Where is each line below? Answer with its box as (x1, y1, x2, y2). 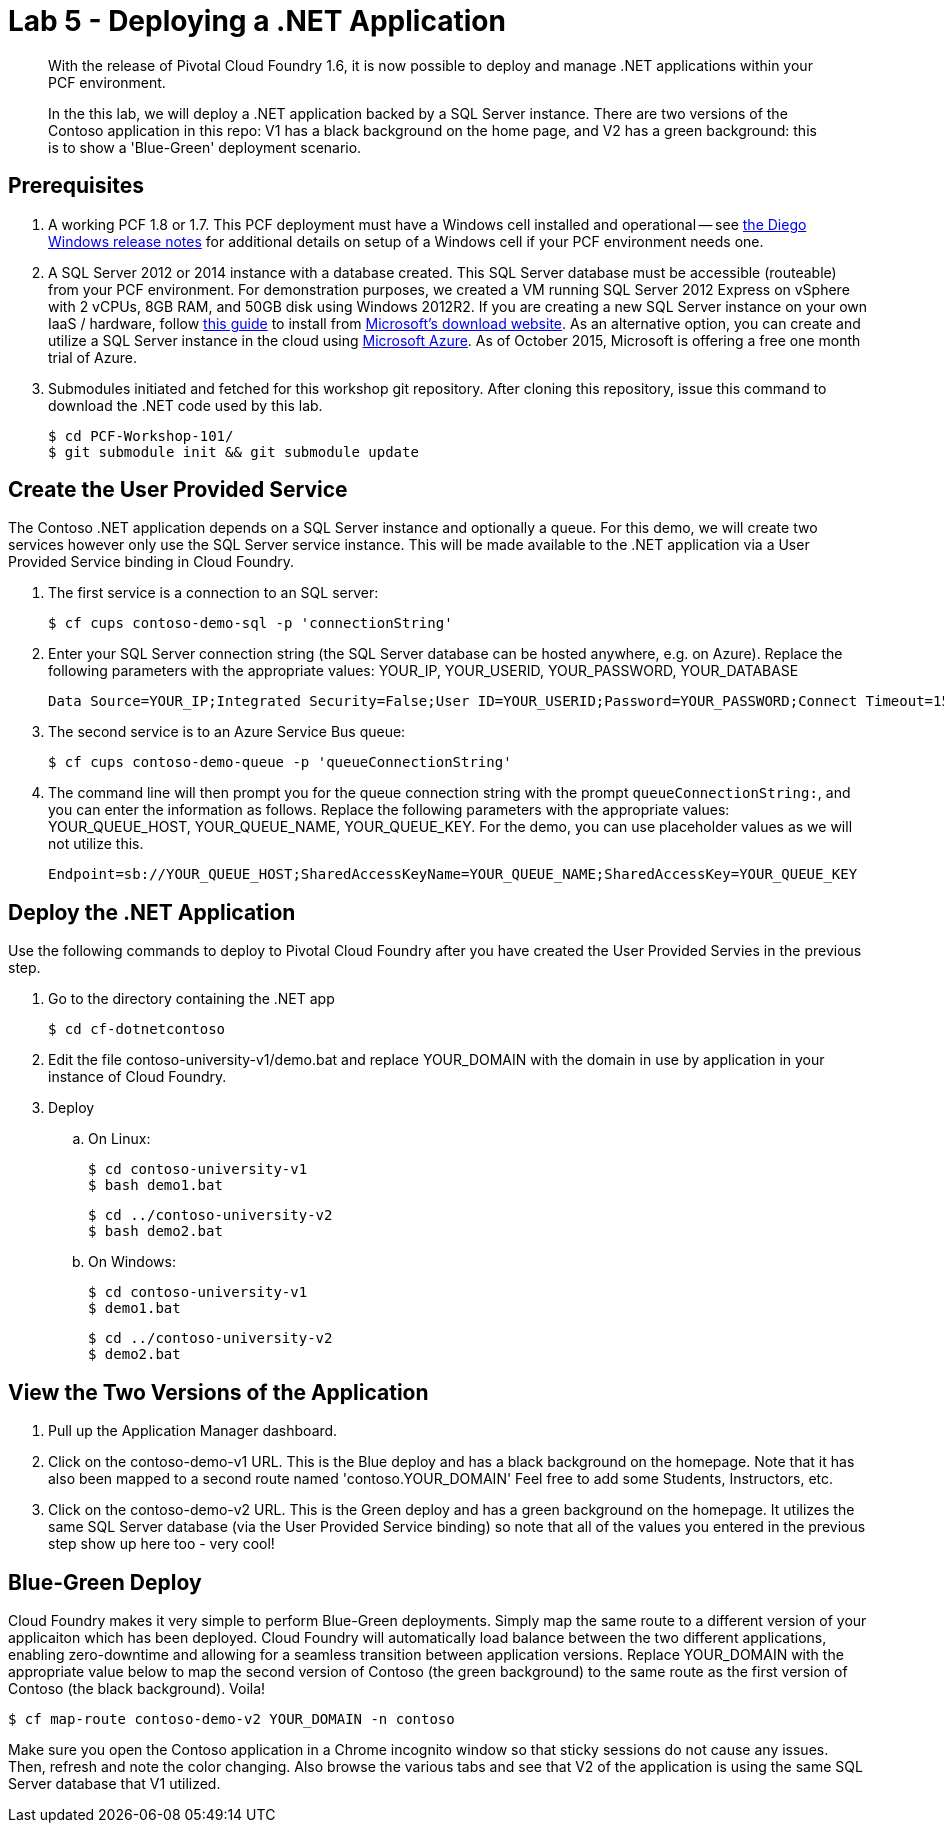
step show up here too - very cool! (48, 1535, 275, 1553)
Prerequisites (8, 173, 144, 199)
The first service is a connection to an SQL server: (48, 584, 379, 602)
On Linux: (88, 1130, 151, 1148)
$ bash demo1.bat (88, 1177, 223, 1194)
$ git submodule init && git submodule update (48, 443, 419, 460)
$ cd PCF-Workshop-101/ (48, 427, 234, 444)
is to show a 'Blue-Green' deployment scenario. (48, 138, 362, 156)
